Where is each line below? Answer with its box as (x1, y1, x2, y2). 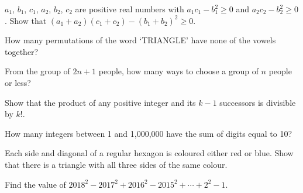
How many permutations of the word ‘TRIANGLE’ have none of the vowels (5, 34, 276, 46)
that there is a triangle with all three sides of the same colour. (5, 158, 228, 170)
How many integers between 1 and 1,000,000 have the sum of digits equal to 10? (5, 127, 292, 139)
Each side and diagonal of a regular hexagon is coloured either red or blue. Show (5, 147, 294, 159)
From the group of (5, 65, 70, 77)
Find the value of (5, 178, 66, 190)
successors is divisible (219, 96, 296, 108)
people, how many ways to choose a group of (98, 65, 259, 77)
